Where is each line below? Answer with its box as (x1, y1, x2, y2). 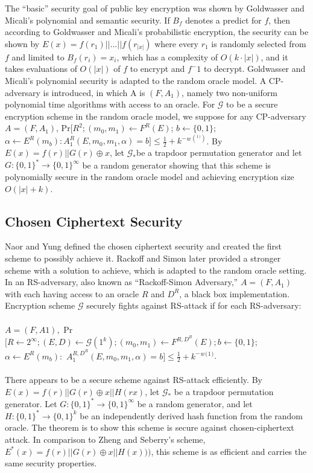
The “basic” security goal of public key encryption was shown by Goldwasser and (5, 2, 305, 14)
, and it (261, 50, 288, 63)
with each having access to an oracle (5, 287, 139, 300)
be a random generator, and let (137, 397, 253, 410)
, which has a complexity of (116, 50, 218, 63)
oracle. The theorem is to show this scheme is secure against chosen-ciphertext (5, 421, 294, 434)
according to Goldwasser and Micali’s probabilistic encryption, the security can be (5, 25, 309, 38)
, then (268, 13, 291, 26)
